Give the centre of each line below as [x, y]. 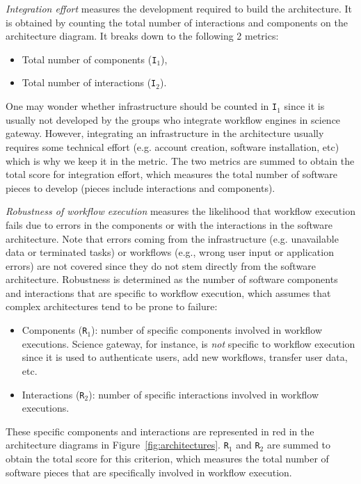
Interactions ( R [53, 394]
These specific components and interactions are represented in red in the [160, 431]
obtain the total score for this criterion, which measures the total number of [167, 458]
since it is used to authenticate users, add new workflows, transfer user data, [185, 357]
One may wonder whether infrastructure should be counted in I [142, 106]
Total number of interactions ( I [89, 82]
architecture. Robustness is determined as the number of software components [172, 279]
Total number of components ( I [89, 59]
